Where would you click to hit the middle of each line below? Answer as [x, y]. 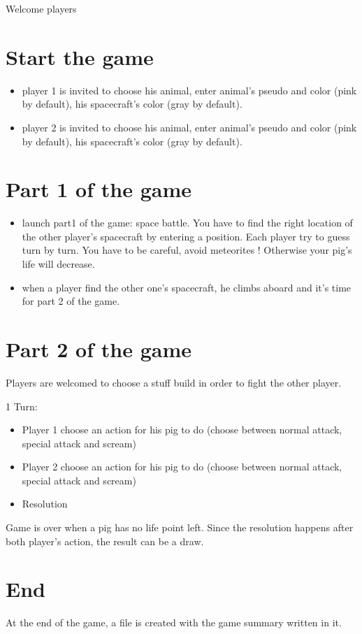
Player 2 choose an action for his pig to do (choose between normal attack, [182, 467]
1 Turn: [22, 406]
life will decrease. [58, 264]
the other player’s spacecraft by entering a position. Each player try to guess [186, 236]
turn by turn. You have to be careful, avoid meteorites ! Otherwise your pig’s [187, 250]
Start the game [80, 56]
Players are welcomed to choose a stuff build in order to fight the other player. [174, 382]
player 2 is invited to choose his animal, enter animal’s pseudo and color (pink [189, 127]
